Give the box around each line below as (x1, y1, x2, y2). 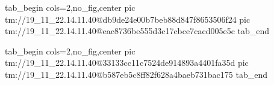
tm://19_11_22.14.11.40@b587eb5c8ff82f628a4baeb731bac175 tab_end (5, 68, 267, 80)
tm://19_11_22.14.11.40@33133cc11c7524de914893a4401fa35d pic (5, 56, 249, 69)
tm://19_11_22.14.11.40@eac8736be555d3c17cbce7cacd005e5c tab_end (5, 25, 270, 37)
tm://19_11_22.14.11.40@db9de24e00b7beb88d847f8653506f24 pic (5, 13, 251, 25)
